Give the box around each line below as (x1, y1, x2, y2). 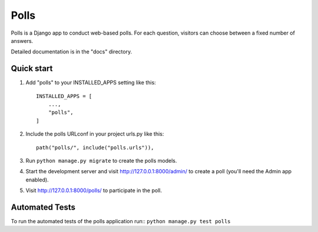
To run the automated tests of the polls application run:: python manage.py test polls (11, 218, 231, 225)
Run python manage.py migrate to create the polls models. (25, 157, 177, 164)
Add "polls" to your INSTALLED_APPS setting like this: (25, 79, 156, 86)
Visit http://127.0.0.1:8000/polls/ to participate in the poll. (25, 187, 162, 194)
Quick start (11, 63, 53, 73)
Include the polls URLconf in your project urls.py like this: (25, 130, 164, 137)
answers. (11, 37, 34, 44)
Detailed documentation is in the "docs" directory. (11, 48, 132, 55)
